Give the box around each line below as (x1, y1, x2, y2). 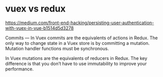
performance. (5, 66, 34, 72)
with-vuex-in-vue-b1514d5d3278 (5, 25, 74, 31)
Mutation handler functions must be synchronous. (5, 45, 110, 51)
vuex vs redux (5, 3, 66, 15)
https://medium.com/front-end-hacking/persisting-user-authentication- (5, 20, 154, 26)
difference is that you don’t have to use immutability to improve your (5, 60, 147, 66)
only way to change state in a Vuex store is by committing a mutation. (5, 40, 150, 46)
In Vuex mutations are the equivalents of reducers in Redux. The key (5, 55, 147, 61)
